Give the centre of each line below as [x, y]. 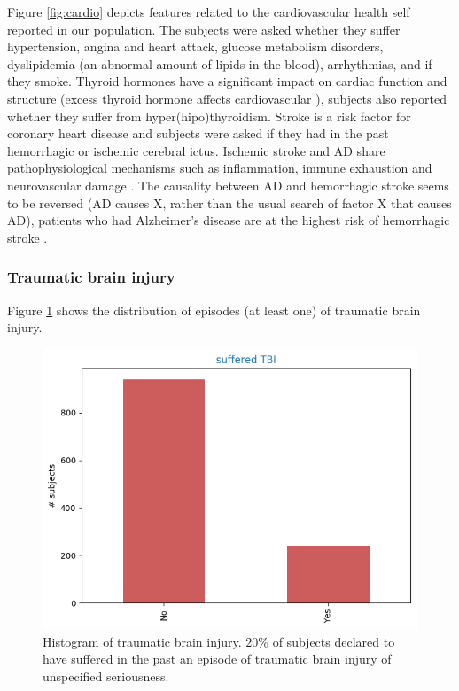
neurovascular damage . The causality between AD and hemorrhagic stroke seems [228, 185]
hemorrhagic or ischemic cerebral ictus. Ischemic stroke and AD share [196, 150]
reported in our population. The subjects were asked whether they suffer [204, 29]
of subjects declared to [334, 641]
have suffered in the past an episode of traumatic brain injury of [217, 659]
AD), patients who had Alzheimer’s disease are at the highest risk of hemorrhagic [229, 220]
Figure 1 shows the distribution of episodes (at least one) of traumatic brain [214, 310]
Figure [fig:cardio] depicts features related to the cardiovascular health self [209, 12]
